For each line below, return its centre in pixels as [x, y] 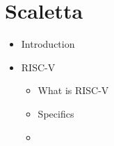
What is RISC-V [73, 90]
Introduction [48, 44]
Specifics [56, 113]
